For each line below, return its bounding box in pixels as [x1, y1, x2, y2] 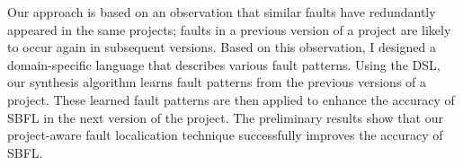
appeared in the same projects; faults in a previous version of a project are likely [7, 20, 451, 39]
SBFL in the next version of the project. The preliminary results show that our [7, 108, 443, 126]
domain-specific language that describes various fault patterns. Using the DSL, [7, 55, 441, 74]
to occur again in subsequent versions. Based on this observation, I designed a [7, 38, 436, 56]
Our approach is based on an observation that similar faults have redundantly [7, 3, 436, 21]
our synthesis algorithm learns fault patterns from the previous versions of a [7, 73, 427, 91]
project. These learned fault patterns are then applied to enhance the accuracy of [7, 90, 455, 109]
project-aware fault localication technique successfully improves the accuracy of [7, 126, 443, 144]
